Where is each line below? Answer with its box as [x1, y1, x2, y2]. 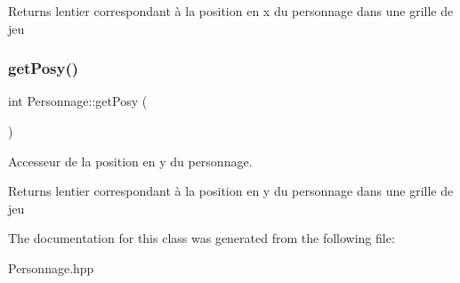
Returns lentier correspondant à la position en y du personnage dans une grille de [8, 182, 454, 200]
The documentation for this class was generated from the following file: [8, 229, 395, 247]
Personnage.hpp [8, 258, 94, 277]
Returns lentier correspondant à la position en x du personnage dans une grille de [8, 2, 454, 20]
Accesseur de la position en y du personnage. [8, 151, 253, 170]
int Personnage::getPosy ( [8, 92, 148, 110]
